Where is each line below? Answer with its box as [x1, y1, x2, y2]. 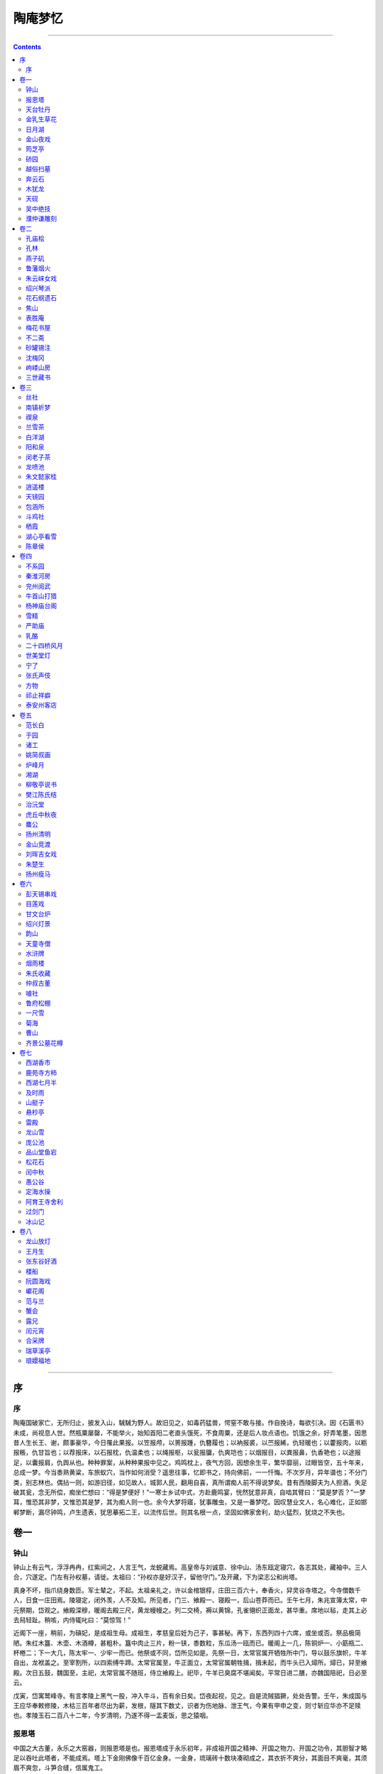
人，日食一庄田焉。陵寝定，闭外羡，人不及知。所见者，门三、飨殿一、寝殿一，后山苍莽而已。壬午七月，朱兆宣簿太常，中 [13, 1596, 367, 1604]
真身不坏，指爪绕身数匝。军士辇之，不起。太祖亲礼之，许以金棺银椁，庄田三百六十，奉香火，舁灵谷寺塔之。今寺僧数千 [13, 1586, 361, 1594]
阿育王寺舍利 [26, 1197, 63, 1206]
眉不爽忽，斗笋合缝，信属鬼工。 [13, 1763, 106, 1772]
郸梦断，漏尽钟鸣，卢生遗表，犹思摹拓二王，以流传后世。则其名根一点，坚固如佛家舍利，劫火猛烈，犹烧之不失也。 [13, 1508, 349, 1516]
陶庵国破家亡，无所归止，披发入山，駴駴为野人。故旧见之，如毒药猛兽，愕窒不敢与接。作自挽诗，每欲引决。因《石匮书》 [13, 1418, 367, 1427]
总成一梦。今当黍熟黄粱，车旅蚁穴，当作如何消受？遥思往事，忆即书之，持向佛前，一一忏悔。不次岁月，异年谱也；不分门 [13, 1468, 367, 1477]
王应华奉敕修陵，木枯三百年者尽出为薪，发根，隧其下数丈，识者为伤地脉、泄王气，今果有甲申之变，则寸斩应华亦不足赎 [13, 1702, 361, 1710]
